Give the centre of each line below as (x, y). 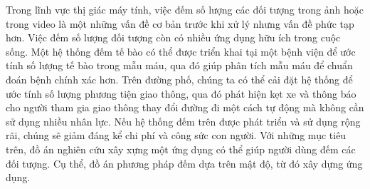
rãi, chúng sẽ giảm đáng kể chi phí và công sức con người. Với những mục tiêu (176, 135)
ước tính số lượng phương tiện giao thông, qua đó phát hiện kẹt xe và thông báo (181, 93)
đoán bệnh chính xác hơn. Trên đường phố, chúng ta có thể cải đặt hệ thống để (179, 79)
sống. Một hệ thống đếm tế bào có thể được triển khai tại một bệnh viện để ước (181, 51)
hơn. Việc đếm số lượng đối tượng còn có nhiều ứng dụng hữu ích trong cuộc (173, 37)
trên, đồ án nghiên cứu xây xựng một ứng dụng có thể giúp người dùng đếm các (181, 149)
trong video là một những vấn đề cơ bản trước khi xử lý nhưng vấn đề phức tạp (180, 23)
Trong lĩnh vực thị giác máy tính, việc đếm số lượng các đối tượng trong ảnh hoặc (185, 9)
